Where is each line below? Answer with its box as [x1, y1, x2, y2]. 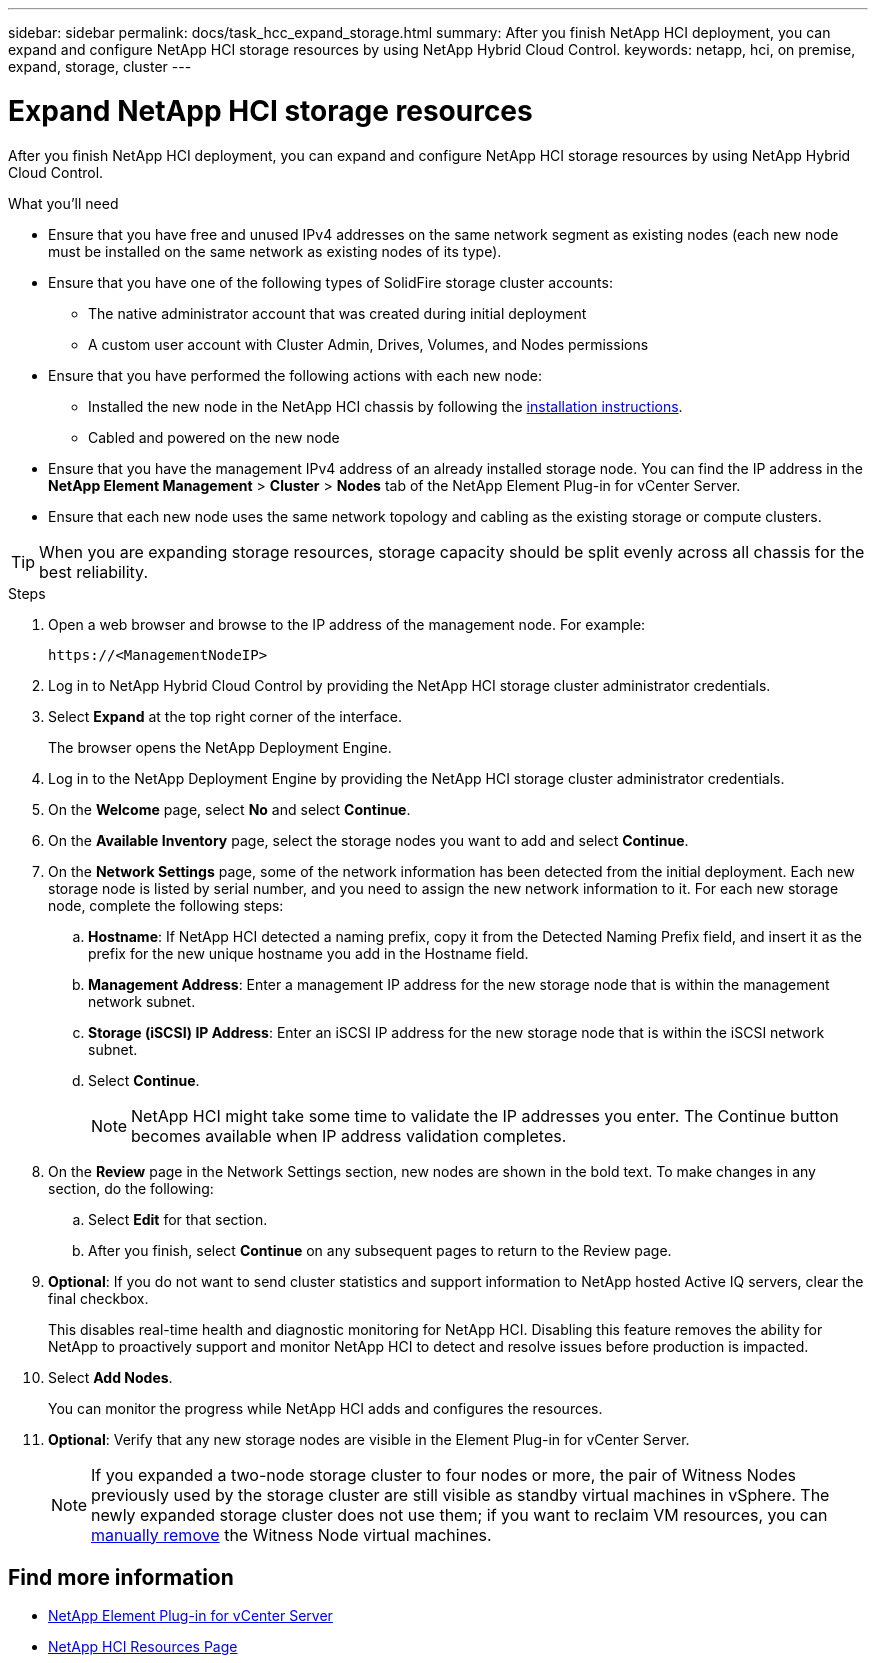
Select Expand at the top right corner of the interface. [48, 707, 403, 725]
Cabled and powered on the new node [88, 428, 340, 446]
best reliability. [39, 561, 148, 582]
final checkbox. [48, 1289, 149, 1307]
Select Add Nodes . [48, 1368, 173, 1386]
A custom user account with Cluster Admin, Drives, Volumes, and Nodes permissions [88, 335, 649, 353]
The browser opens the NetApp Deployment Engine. [48, 738, 392, 756]
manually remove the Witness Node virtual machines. [91, 1524, 492, 1545]
